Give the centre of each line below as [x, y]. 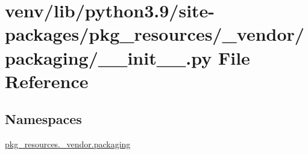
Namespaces [43, 119]
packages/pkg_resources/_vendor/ [155, 34]
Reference [47, 81]
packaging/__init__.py [108, 57]
